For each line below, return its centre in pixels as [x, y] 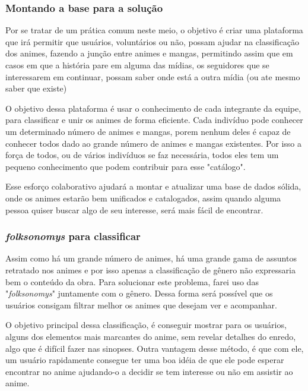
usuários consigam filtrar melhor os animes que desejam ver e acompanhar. [141, 305]
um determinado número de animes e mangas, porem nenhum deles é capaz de [148, 131]
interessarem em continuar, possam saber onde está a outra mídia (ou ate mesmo [153, 76]
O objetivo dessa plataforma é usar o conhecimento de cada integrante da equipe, [153, 108]
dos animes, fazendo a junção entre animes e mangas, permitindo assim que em [149, 53]
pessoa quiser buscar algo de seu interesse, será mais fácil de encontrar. [134, 209]
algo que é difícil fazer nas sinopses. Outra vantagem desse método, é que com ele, [155, 348]
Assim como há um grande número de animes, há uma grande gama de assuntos [151, 258]
